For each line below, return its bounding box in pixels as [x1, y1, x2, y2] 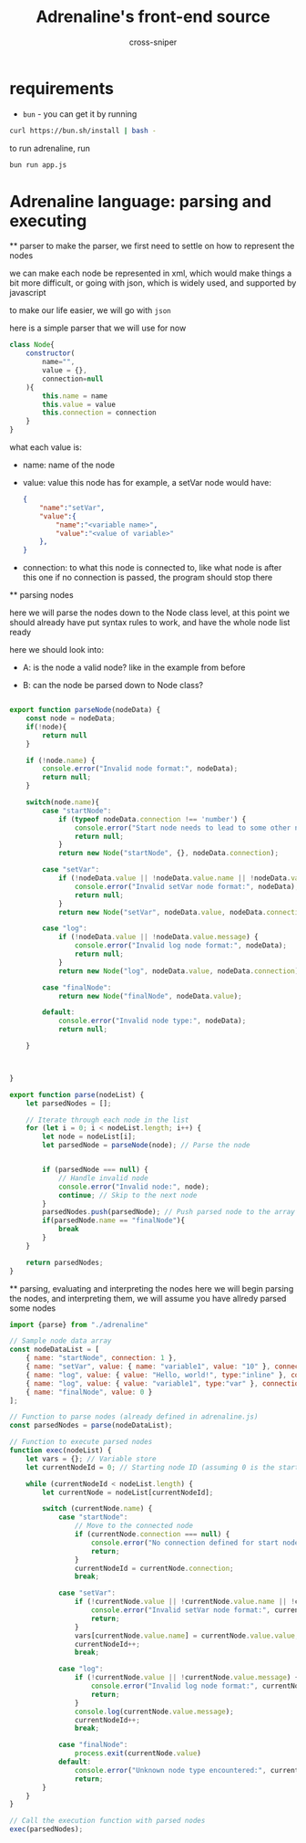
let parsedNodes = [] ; [25, 1098, 112, 1108]
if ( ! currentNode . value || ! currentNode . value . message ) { [74, 1673, 300, 1682]
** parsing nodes [9, 590, 75, 601]
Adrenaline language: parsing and [9, 191, 271, 212]
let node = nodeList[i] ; [42, 1132, 137, 1142]
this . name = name [42, 391, 107, 401]
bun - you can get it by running [22, 108, 138, 120]
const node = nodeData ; [25, 714, 117, 723]
